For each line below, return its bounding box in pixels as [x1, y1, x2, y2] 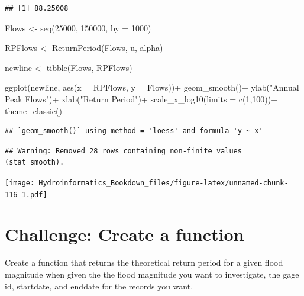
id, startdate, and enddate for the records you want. [5, 279, 193, 292]
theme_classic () [5, 104, 62, 117]
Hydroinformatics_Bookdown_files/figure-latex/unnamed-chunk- [38, 178, 289, 187]
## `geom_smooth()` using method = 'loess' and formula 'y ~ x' [5, 127, 263, 136]
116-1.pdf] [5, 190, 47, 199]
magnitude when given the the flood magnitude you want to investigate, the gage [5, 268, 299, 280]
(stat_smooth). [5, 158, 64, 167]
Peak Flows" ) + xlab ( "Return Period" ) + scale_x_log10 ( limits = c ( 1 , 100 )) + [5, 92, 278, 105]
